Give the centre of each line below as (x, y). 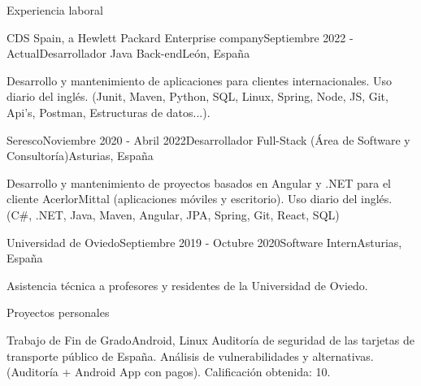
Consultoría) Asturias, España (80, 156)
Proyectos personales (58, 312)
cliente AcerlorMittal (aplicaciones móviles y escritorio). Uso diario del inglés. (200, 199)
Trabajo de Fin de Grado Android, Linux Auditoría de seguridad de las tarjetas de (210, 339)
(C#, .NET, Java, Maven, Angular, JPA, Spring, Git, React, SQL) (173, 214)
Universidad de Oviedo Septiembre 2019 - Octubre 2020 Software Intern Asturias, (204, 242)
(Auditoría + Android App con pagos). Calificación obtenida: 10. (169, 372)
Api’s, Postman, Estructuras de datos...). (109, 112)
